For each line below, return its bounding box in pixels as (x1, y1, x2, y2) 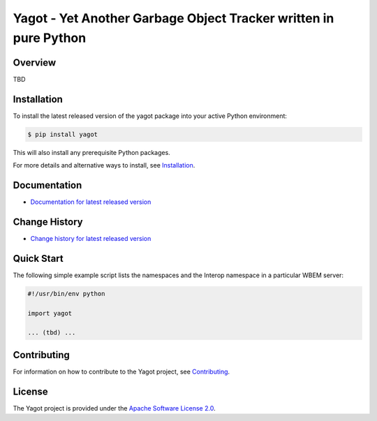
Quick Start (13, 252, 64, 265)
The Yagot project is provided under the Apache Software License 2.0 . (13, 404, 216, 412)
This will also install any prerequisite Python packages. (13, 148, 170, 156)
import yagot (27, 309, 73, 317)
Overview (13, 57, 57, 68)
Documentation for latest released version (30, 198, 151, 206)
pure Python (13, 30, 87, 45)
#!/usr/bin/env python (27, 290, 105, 297)
